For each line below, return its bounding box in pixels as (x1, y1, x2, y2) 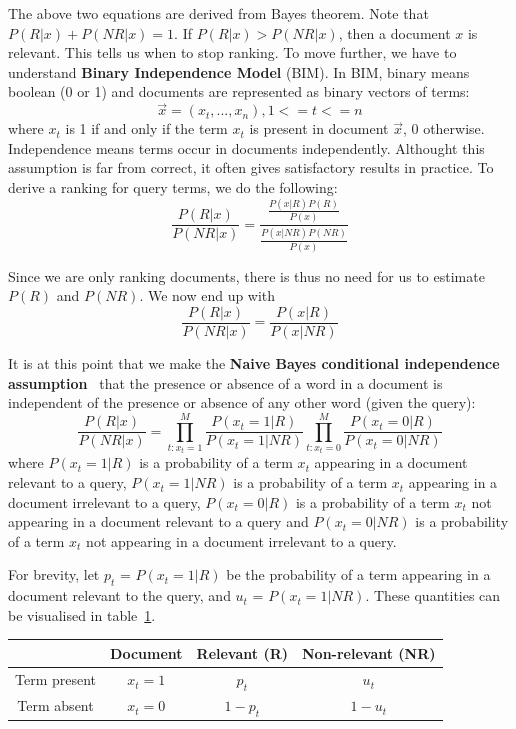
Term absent (17, 695, 94, 716)
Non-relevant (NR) (302, 642, 436, 663)
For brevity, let (8, 564, 100, 585)
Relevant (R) (196, 642, 288, 663)
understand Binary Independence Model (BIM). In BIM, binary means (8, 61, 470, 82)
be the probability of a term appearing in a (226, 564, 491, 585)
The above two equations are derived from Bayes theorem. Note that (8, 3, 429, 23)
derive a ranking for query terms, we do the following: (8, 176, 338, 197)
